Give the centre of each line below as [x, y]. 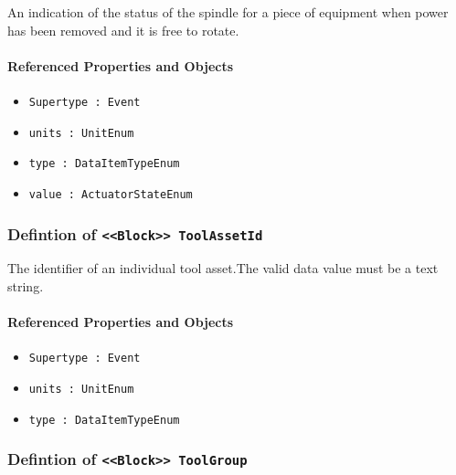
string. [26, 285]
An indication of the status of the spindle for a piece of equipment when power [228, 12]
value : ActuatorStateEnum [111, 194]
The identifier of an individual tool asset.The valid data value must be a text [223, 268]
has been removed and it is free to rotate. [123, 30]
